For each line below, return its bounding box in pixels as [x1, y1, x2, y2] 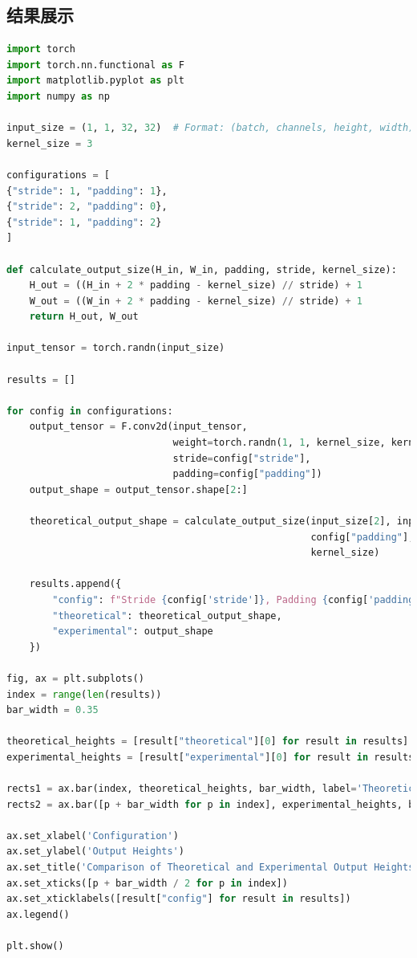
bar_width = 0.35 [6, 704, 99, 716]
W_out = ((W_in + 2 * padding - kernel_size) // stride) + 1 [29, 295, 363, 307]
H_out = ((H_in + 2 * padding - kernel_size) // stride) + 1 [29, 279, 363, 291]
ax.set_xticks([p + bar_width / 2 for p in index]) [6, 877, 288, 889]
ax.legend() [6, 908, 70, 920]
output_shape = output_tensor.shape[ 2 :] [29, 483, 248, 495]
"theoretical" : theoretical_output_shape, [52, 609, 282, 622]
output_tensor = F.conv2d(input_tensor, [29, 421, 248, 433]
